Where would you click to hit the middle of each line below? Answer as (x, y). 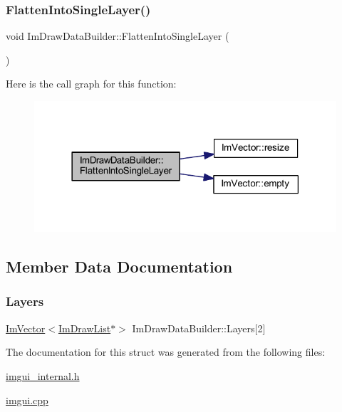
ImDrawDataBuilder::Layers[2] (199, 328)
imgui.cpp (27, 400)
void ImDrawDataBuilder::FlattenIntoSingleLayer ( (118, 36)
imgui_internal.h (43, 375)
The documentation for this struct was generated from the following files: (166, 352)
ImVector (26, 328)
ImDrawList (84, 328)
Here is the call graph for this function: (91, 84)
